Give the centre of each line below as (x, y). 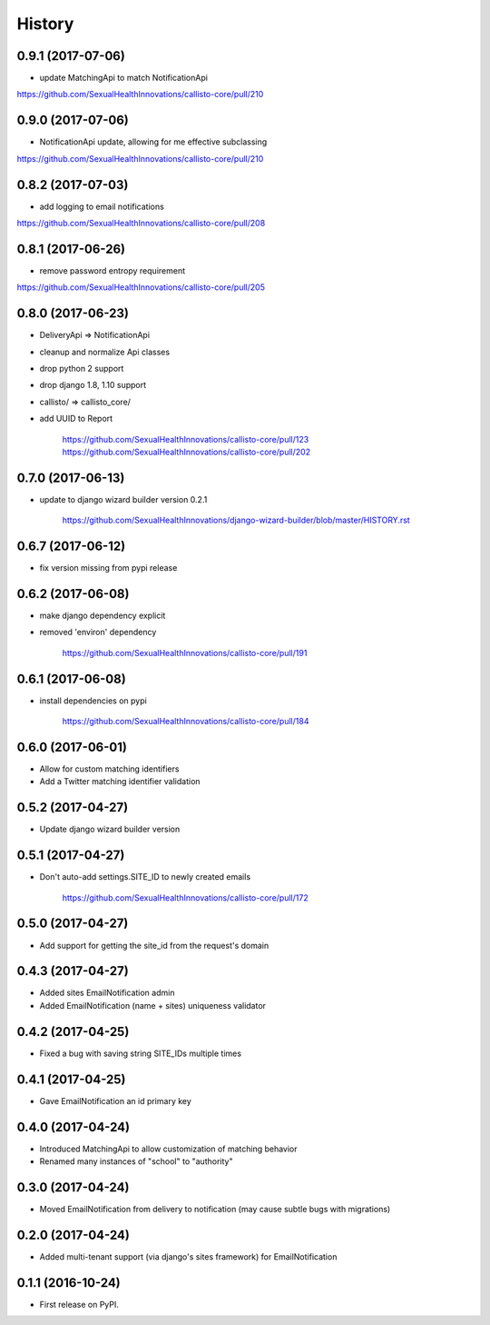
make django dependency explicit (103, 616)
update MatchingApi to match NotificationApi (124, 78)
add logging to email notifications (102, 206)
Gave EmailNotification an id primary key (116, 1101)
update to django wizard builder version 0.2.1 (123, 499)
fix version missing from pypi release (108, 568)
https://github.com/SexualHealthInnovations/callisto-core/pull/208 (141, 224)
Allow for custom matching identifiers (109, 769)
